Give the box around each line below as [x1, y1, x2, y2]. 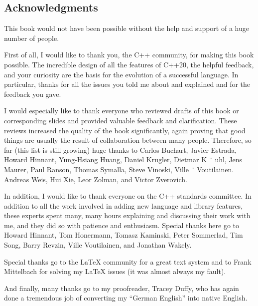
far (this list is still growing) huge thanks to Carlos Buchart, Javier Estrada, [4, 144, 237, 155]
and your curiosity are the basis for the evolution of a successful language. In [4, 69, 239, 79]
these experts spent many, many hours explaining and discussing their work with [4, 210, 251, 221]
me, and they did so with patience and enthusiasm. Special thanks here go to [4, 220, 240, 230]
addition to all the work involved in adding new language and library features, [4, 200, 243, 211]
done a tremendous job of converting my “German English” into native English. [4, 293, 248, 303]
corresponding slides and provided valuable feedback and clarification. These [4, 115, 237, 125]
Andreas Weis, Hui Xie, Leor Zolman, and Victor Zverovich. [4, 174, 188, 184]
